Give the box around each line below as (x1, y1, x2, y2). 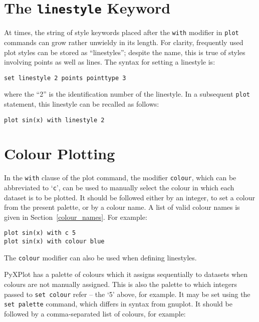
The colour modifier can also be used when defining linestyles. (4, 252, 197, 262)
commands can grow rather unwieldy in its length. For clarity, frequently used (4, 37, 243, 47)
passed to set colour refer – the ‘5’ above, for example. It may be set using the (4, 288, 250, 299)
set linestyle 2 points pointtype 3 (4, 74, 126, 82)
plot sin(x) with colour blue (4, 238, 105, 245)
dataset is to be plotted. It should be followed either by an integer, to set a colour (4, 192, 255, 202)
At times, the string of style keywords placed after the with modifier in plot (4, 27, 239, 38)
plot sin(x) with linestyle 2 (4, 116, 105, 124)
